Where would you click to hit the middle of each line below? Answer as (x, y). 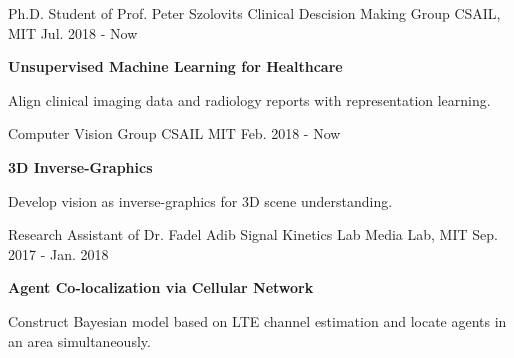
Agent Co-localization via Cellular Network (161, 287)
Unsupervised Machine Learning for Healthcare (175, 66)
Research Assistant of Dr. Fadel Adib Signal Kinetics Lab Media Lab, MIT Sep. (253, 234)
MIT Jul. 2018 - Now (73, 32)
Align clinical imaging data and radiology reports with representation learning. (249, 99)
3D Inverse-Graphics (80, 166)
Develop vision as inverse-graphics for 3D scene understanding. (200, 200)
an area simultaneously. (79, 340)
